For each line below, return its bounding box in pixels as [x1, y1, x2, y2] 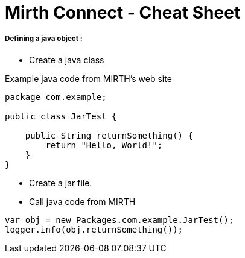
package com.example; [5, 92, 107, 102]
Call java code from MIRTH [29, 196, 136, 207]
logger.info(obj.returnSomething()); [5, 224, 183, 234]
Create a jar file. [29, 177, 92, 188]
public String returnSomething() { [25, 130, 193, 140]
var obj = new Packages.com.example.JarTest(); [5, 215, 234, 225]
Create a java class [29, 54, 104, 65]
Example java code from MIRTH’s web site [5, 73, 172, 84]
